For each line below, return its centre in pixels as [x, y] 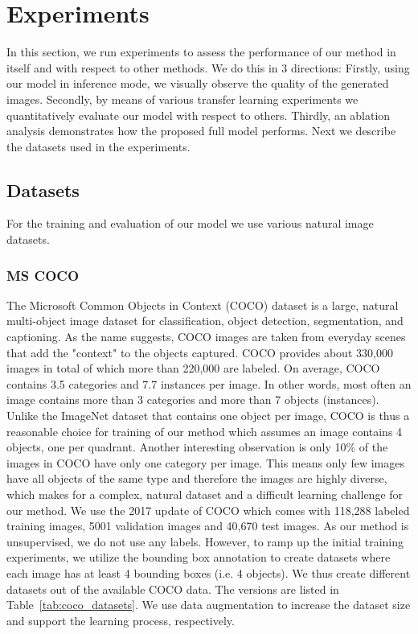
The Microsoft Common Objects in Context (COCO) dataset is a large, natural [203, 305]
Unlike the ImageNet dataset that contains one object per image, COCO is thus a [208, 416]
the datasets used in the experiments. [98, 146]
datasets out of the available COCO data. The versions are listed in [173, 589]
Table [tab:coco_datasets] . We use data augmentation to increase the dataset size [209, 605]
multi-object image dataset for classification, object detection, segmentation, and [205, 321]
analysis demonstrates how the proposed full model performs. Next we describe [201, 131]
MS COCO [43, 275]
